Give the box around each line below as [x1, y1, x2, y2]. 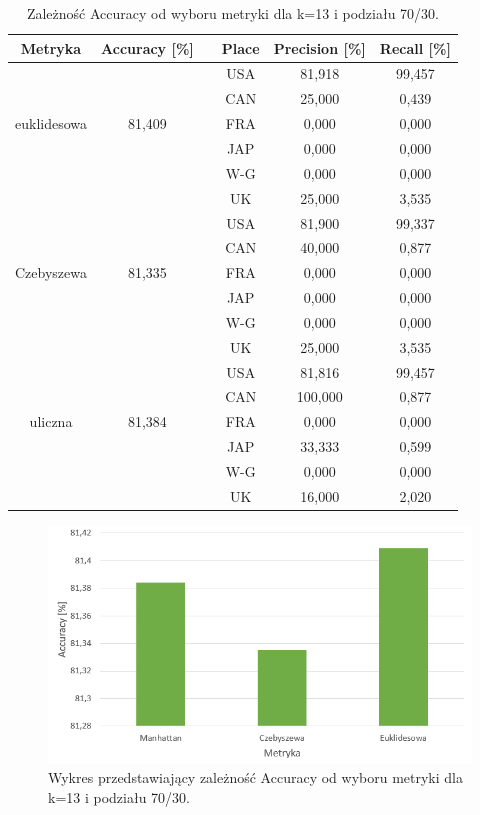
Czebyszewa [15, 262, 88, 283]
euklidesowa [15, 113, 88, 134]
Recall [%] [379, 37, 451, 58]
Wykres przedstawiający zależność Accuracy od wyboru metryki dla [48, 767, 463, 788]
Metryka [20, 37, 82, 58]
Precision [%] [273, 37, 366, 58]
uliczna [29, 411, 73, 432]
